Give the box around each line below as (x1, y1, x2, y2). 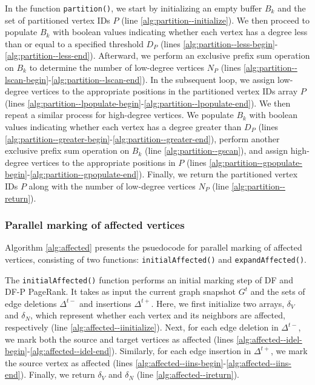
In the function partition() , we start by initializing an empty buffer (5, 2, 262, 14)
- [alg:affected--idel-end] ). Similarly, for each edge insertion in (27, 344, 251, 357)
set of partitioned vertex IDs (5, 13, 110, 26)
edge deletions (5, 297, 57, 309)
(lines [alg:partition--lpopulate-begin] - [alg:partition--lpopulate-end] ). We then (5, 96, 291, 109)
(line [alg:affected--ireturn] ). (136, 368, 239, 381)
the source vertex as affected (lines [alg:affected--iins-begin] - (5, 356, 227, 369)
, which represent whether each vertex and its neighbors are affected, (30, 309, 285, 321)
